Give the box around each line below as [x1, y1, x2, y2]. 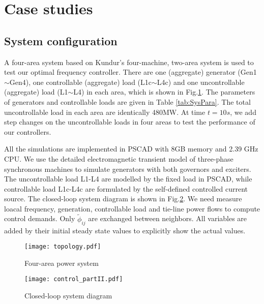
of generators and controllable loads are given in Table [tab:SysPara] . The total [4, 96, 251, 107]
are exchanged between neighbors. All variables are [88, 213, 247, 224]
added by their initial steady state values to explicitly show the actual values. [4, 225, 246, 235]
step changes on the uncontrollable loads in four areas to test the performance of [4, 116, 255, 127]
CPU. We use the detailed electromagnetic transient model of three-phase [4, 153, 233, 164]
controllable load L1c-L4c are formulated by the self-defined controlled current [4, 183, 248, 194]
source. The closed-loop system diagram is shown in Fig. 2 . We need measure [4, 193, 242, 204]
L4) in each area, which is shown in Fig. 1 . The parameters [73, 86, 255, 97]
